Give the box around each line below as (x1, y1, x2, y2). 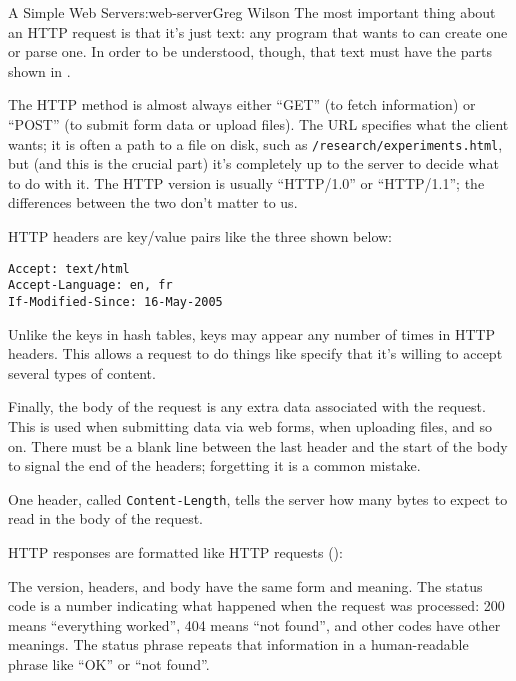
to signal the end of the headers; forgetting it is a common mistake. (8, 455, 421, 476)
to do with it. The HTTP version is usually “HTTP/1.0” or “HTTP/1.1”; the (8, 172, 485, 193)
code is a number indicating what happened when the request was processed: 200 (8, 595, 505, 616)
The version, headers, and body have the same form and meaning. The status (8, 575, 483, 596)
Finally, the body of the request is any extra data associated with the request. (8, 396, 486, 417)
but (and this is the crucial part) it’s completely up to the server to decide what (8, 153, 499, 174)
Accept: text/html (8, 261, 130, 276)
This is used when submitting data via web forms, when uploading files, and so (8, 415, 492, 436)
